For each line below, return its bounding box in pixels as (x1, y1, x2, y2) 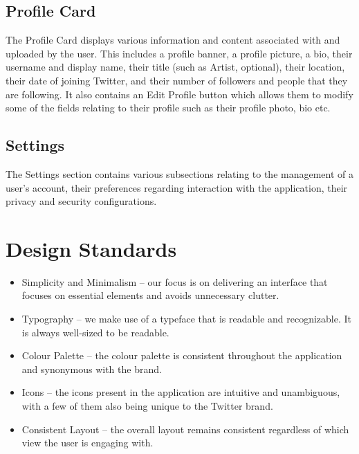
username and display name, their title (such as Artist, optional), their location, (6, 60, 345, 74)
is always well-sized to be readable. (21, 325, 169, 339)
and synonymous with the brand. (21, 361, 162, 376)
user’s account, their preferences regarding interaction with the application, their (6, 180, 348, 194)
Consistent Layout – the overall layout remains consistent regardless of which (21, 421, 349, 436)
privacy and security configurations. (6, 194, 157, 208)
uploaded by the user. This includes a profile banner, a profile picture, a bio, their (6, 46, 353, 60)
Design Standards (6, 234, 177, 262)
